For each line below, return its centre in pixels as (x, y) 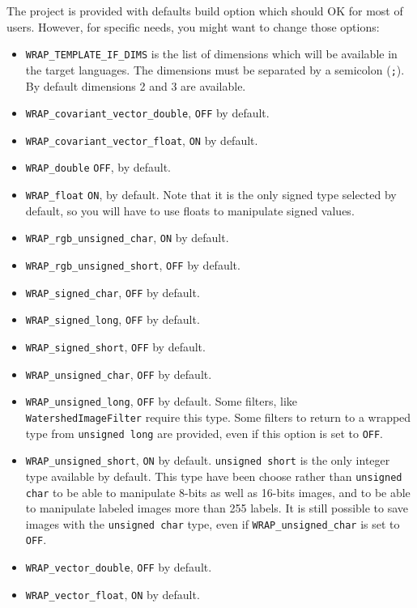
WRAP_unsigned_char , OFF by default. (119, 374)
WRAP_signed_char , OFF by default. (113, 292)
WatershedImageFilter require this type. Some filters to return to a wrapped (218, 417)
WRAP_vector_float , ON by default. (113, 594)
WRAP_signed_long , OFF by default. (113, 319)
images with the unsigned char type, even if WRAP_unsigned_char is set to (213, 523)
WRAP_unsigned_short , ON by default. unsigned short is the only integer (208, 460)
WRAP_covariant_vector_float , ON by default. (142, 140)
